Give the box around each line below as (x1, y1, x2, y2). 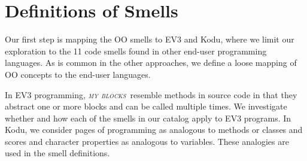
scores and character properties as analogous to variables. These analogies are (5, 135, 289, 147)
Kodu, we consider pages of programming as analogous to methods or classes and (5, 123, 303, 136)
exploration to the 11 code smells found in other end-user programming (5, 44, 267, 57)
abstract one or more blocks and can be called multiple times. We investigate (5, 100, 287, 113)
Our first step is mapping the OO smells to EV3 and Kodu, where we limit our (5, 33, 294, 45)
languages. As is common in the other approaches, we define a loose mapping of (5, 56, 297, 69)
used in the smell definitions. (5, 147, 110, 159)
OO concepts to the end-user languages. (5, 68, 151, 80)
